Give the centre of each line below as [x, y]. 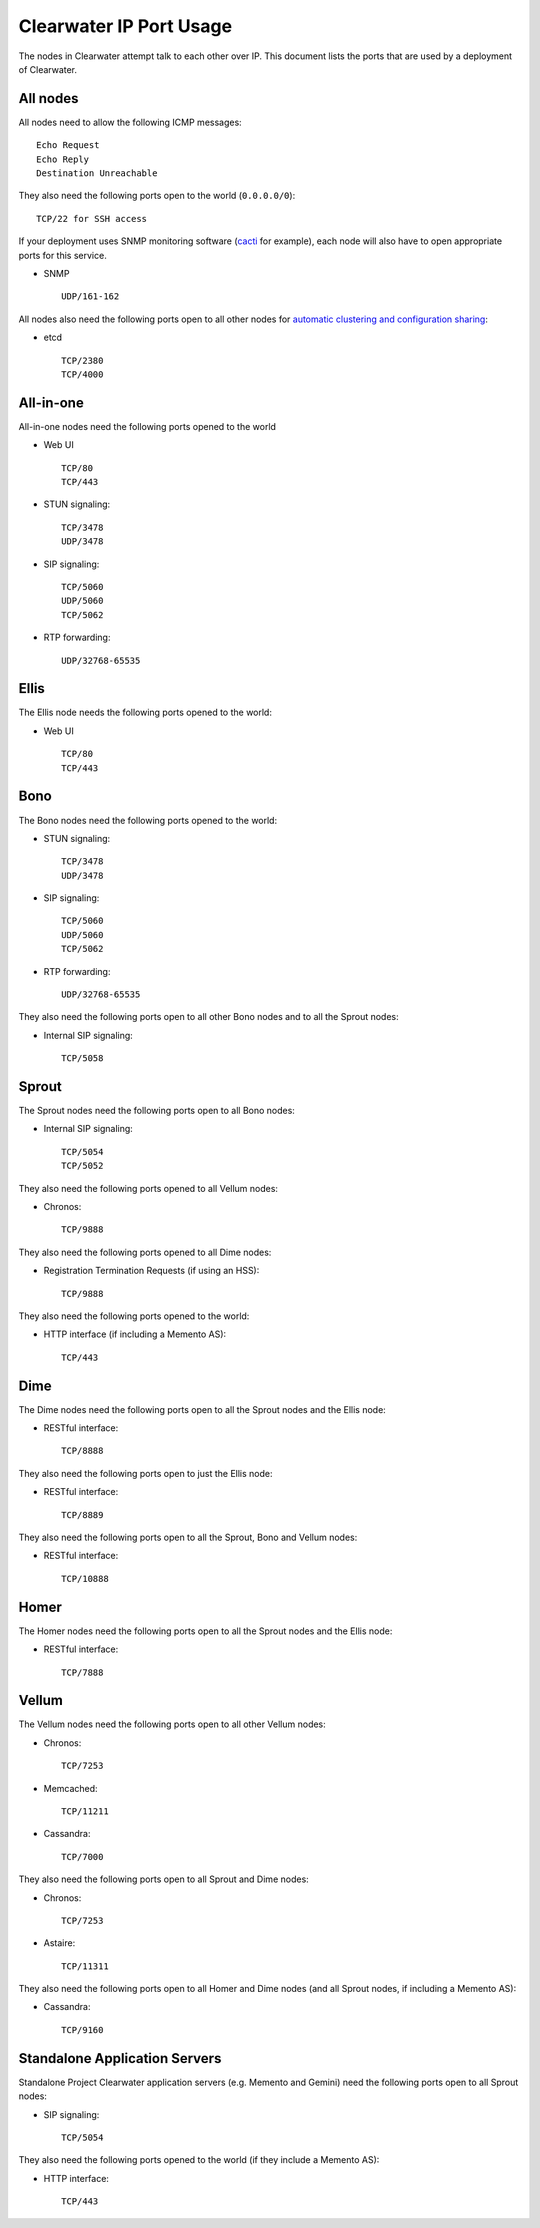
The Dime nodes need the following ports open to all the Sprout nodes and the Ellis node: [202, 1409]
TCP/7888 [82, 1672]
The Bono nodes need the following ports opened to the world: [148, 820]
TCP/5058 [82, 1058]
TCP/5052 [82, 1166]
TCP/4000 [82, 374]
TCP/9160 [82, 2029]
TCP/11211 [85, 1811]
